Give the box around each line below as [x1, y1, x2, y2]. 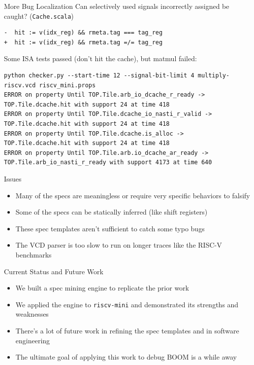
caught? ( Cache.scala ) [4, 10, 74, 21]
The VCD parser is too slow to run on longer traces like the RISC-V [15, 240, 222, 250]
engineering [15, 335, 50, 345]
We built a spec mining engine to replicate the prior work [15, 283, 189, 293]
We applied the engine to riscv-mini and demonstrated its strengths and [15, 299, 239, 309]
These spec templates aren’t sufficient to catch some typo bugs [15, 223, 205, 233]
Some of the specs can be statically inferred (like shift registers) [15, 207, 208, 217]
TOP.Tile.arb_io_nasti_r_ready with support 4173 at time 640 [4, 159, 212, 166]
